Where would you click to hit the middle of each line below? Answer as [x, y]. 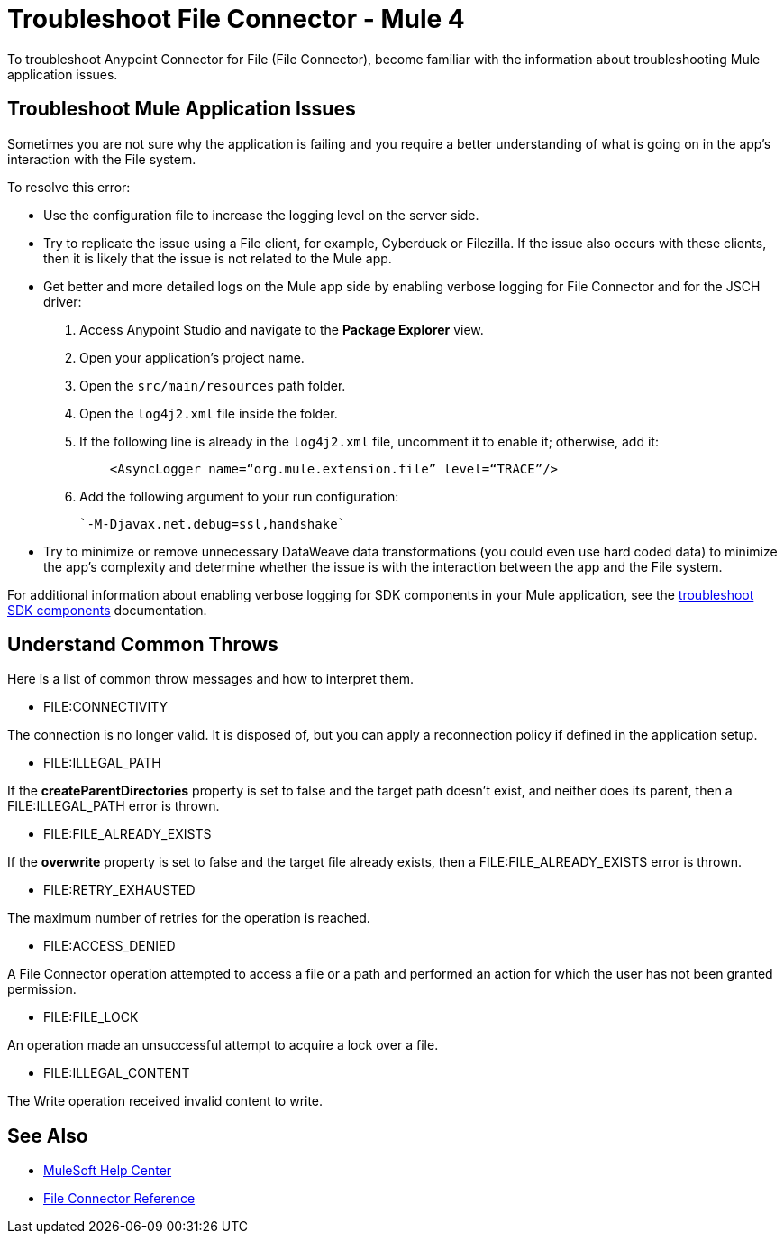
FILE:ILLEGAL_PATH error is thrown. [114, 806]
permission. [42, 989]
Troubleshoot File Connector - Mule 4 [236, 19]
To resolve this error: [69, 187]
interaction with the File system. [102, 159]
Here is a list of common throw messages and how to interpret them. [211, 679]
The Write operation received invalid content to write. [165, 1101]
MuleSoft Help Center [108, 1171]
